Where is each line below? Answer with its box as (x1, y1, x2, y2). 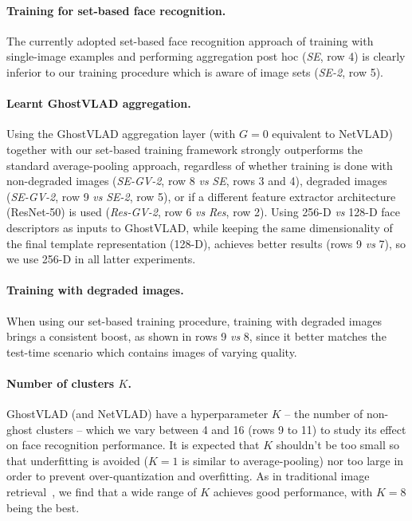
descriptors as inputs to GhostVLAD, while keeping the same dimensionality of (6, 219, 393, 235)
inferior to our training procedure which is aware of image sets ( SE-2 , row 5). (6, 63, 384, 80)
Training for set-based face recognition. (6, 2, 226, 18)
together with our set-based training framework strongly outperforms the (6, 140, 363, 157)
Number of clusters (6, 374, 115, 391)
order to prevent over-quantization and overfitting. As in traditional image (6, 468, 370, 484)
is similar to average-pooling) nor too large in (182, 452, 404, 468)
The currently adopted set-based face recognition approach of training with (6, 32, 374, 49)
